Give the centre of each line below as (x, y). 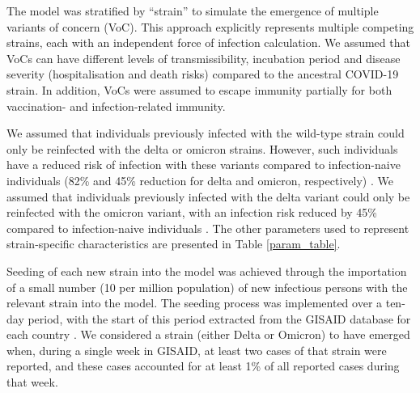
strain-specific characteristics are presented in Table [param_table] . (174, 244)
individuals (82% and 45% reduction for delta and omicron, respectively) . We (200, 180)
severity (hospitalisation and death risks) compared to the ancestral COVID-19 (203, 74)
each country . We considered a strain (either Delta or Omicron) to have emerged (208, 334)
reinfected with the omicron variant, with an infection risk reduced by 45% (192, 212)
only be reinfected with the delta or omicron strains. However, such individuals (202, 148)
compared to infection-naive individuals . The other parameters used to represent (208, 228)
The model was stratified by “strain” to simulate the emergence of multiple (193, 11)
